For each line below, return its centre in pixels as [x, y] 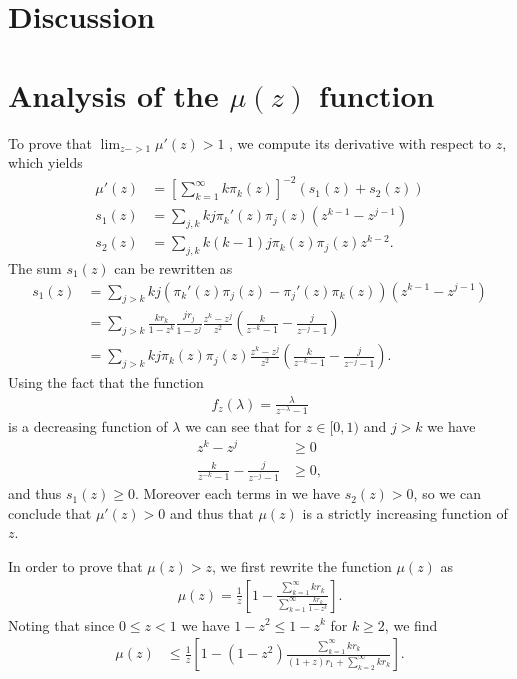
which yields [45, 162]
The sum [35, 267]
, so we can [447, 493]
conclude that [50, 512]
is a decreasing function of [88, 425]
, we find [411, 624]
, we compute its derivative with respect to [360, 142]
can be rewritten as [173, 267]
